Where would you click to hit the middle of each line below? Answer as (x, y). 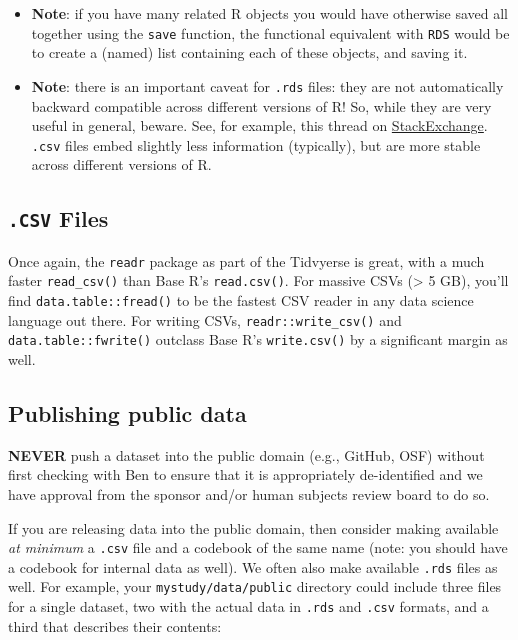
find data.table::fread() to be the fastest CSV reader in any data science (241, 300)
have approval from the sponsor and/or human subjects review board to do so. (249, 493)
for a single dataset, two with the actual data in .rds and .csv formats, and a (248, 606)
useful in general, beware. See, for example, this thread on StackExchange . (259, 125)
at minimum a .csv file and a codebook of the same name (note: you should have (258, 547)
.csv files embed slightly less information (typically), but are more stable (256, 144)
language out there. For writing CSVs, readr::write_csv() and (205, 319)
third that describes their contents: (115, 625)
